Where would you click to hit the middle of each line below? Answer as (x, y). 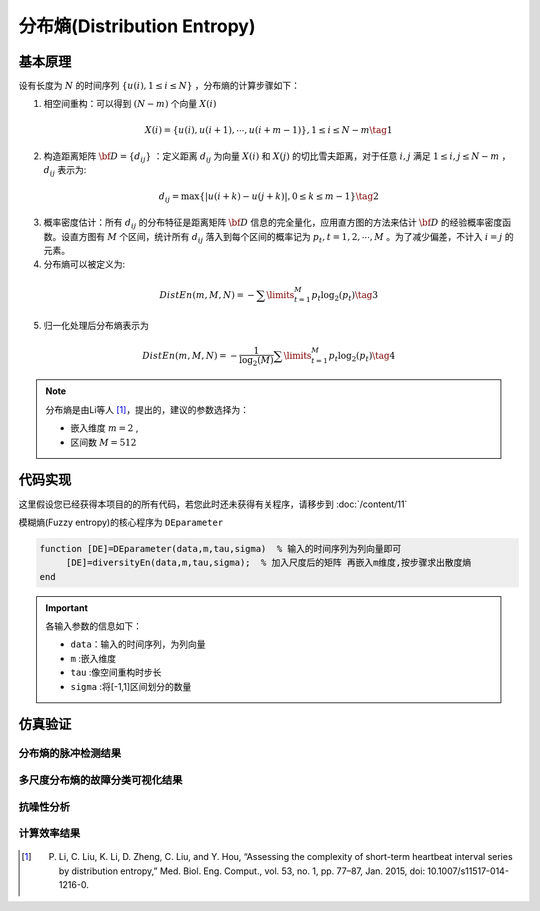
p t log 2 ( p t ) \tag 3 (345, 296)
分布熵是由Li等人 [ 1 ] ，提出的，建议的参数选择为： (147, 409)
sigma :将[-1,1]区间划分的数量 (131, 686)
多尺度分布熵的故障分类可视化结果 (100, 780)
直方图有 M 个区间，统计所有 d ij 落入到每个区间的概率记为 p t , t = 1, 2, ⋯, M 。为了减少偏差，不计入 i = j (286, 237)
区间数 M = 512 (103, 442)
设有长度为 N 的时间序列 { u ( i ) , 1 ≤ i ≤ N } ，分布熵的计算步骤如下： (159, 86)
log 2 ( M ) (256, 361)
